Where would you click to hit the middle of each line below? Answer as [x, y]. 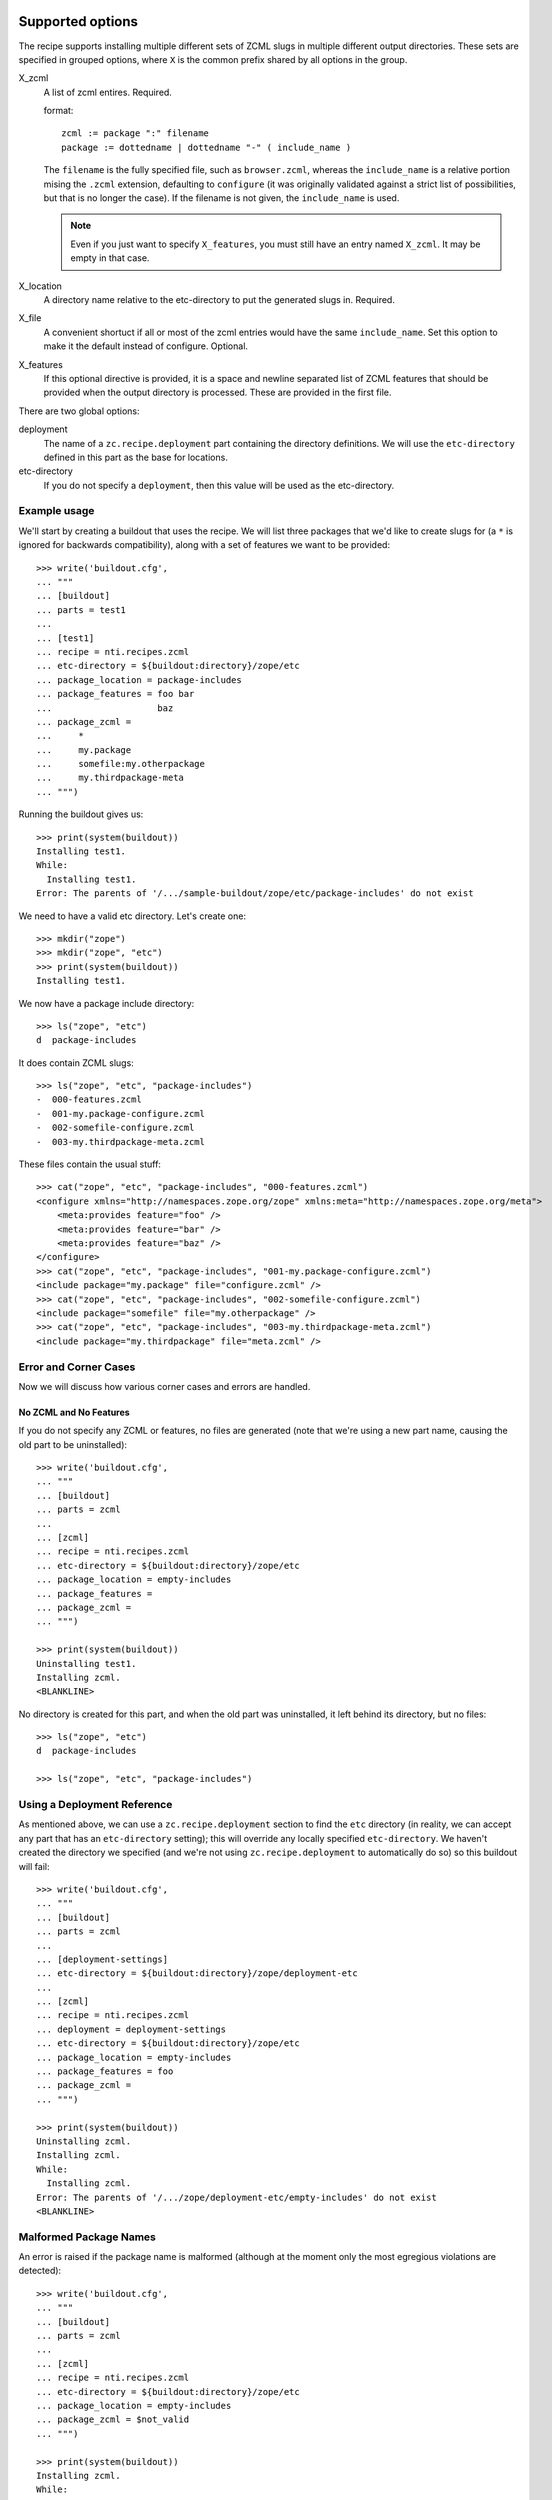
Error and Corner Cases [77, 1367]
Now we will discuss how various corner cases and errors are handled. [164, 1386]
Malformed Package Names [87, 2237]
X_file [30, 318]
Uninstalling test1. [86, 1663]
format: [58, 111]
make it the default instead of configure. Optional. [146, 346]
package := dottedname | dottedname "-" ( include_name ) [206, 147]
